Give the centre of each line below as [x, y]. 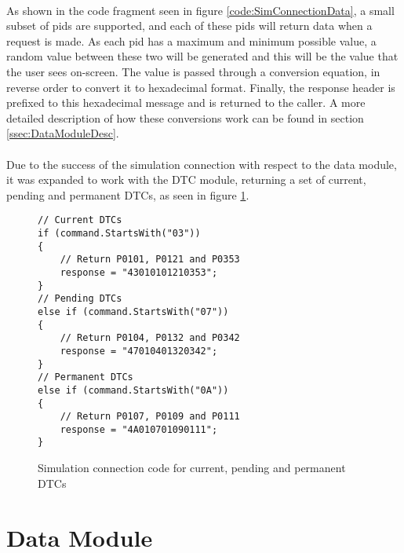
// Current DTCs [80, 220]
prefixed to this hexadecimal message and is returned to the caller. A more [186, 103]
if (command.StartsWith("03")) [119, 233]
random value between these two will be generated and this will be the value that [202, 56]
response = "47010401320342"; [139, 351]
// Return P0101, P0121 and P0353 [150, 260]
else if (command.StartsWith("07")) [133, 311]
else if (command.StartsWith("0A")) [133, 390]
